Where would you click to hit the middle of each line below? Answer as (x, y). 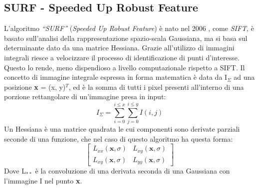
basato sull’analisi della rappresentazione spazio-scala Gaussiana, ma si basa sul (126, 38)
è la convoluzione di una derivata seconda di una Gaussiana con (132, 171)
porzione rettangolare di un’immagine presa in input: (85, 96)
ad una (244, 77)
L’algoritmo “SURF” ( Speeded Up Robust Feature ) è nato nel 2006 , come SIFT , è (129, 28)
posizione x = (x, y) (35, 87)
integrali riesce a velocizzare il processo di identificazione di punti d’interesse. (122, 57)
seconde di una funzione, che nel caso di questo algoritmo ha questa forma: (119, 138)
